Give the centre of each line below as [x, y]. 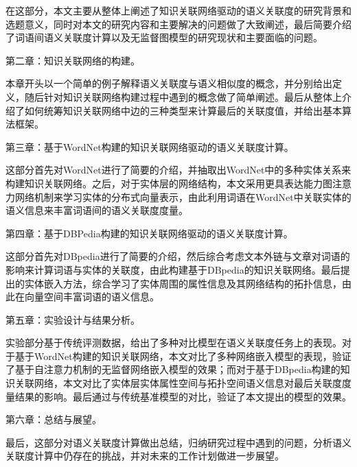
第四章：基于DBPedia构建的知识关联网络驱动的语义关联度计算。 [149, 233]
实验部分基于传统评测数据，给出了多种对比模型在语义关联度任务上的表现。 [174, 343]
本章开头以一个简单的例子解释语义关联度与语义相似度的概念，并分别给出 [169, 83]
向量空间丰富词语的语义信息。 [92, 297]
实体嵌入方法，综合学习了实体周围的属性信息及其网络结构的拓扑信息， [183, 283]
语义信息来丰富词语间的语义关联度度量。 [97, 210]
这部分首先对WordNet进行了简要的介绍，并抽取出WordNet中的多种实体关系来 [178, 170]
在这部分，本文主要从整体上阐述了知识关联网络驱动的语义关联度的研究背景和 [178, 10]
